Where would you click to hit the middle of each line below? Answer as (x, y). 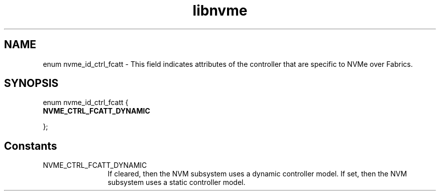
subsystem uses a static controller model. (177, 182)
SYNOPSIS (31, 83)
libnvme (220, 11)
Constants (31, 146)
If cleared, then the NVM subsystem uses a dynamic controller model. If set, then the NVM (257, 174)
